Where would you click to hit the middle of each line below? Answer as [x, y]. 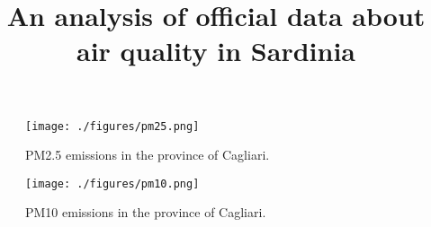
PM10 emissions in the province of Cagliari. [146, 212]
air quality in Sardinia [216, 51]
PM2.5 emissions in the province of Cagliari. [148, 155]
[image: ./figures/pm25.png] [112, 126]
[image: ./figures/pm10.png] [112, 183]
